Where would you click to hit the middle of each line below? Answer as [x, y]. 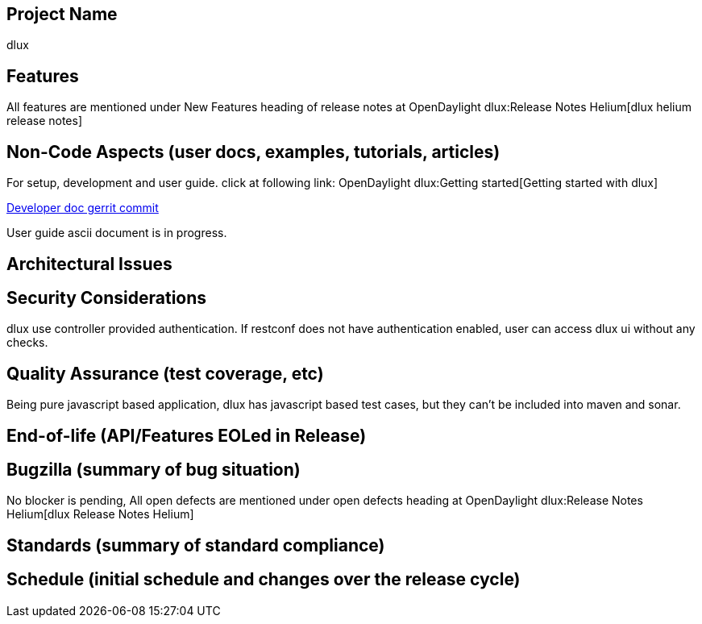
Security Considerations [107, 297]
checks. [27, 343]
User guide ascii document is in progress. [117, 233]
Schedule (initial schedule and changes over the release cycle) [264, 580]
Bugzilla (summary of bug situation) [154, 470]
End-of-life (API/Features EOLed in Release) [187, 435]
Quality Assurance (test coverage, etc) [165, 373]
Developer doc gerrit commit [83, 208]
